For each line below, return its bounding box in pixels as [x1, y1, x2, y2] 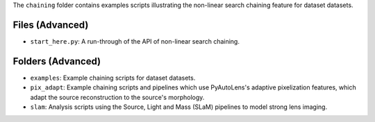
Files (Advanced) [12, 19, 89, 31]
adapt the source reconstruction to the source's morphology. [30, 93, 205, 101]
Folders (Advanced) [12, 55, 101, 67]
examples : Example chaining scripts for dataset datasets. [30, 73, 196, 82]
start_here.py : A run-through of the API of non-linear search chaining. [30, 37, 240, 45]
